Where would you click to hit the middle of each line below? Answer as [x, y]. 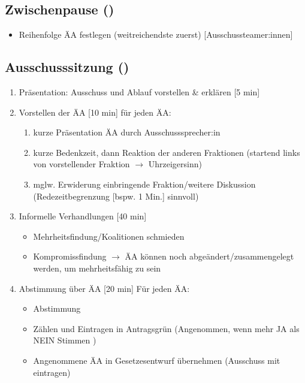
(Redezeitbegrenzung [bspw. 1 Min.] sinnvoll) [116, 196]
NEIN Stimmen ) [65, 340]
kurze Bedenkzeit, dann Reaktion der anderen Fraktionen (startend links [167, 152]
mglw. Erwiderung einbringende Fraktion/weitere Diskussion [144, 184]
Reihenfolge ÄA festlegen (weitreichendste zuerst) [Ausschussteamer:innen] [156, 34]
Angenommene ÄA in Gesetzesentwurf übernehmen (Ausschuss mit [157, 360]
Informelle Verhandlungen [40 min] [83, 216]
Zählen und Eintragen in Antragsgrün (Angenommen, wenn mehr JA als [166, 328]
